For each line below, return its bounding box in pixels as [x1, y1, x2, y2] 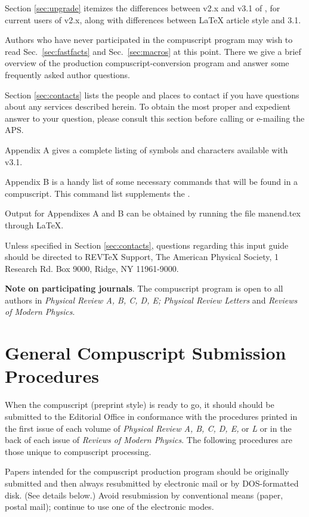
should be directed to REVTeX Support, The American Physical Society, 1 [5, 250, 279, 263]
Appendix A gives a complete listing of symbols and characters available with [5, 143, 288, 156]
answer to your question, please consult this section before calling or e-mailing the [5, 112, 305, 124]
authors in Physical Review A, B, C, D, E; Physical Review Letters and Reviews [5, 293, 298, 306]
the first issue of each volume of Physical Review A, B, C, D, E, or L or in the [5, 422, 292, 434]
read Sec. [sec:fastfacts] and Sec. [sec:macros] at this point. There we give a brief [5, 45, 301, 57]
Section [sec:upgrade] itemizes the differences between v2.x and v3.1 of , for [5, 2, 280, 14]
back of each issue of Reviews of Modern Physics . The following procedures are [5, 434, 292, 446]
